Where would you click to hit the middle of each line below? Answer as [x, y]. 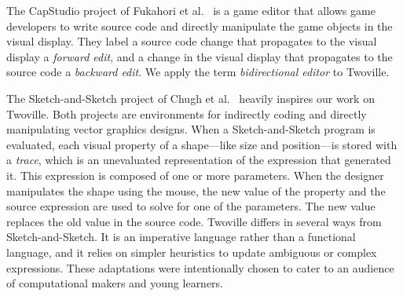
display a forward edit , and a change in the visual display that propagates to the [200, 56]
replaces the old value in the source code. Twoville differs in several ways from [194, 221]
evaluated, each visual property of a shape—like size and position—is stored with [202, 144]
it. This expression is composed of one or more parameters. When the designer [195, 175]
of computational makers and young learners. [115, 283]
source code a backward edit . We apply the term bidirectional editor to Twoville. [198, 72]
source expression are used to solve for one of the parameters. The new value [191, 206]
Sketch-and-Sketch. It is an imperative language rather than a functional [181, 237]
